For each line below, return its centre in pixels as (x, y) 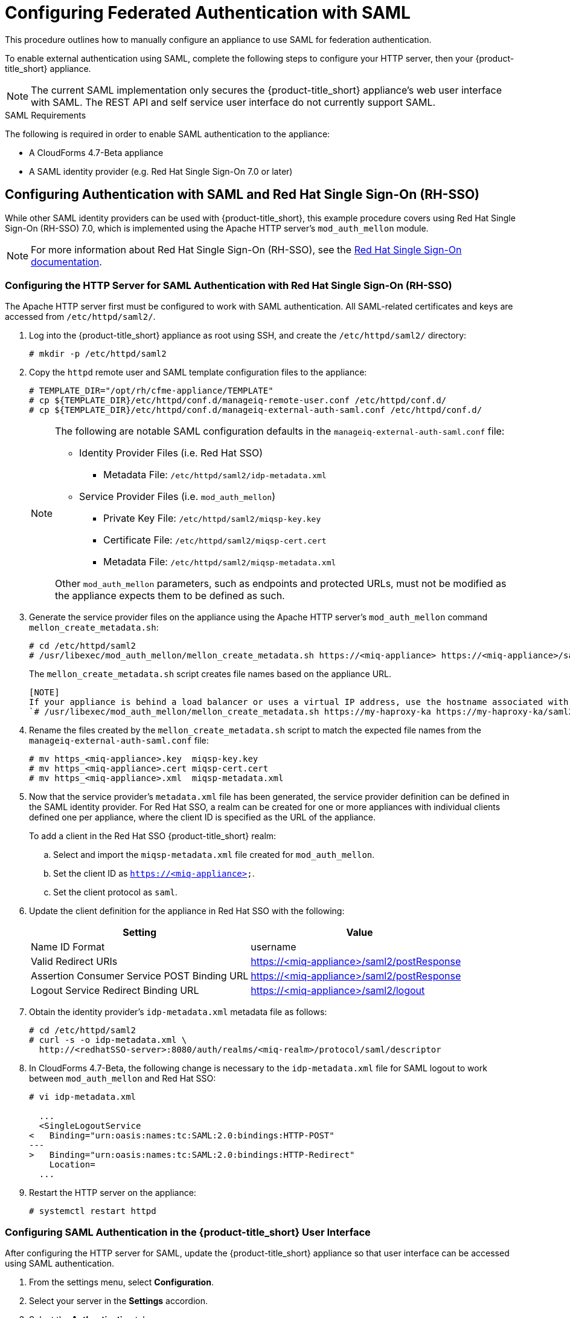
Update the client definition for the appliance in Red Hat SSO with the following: (187, 911)
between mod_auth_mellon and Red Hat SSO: (123, 1079)
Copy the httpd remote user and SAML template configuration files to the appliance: (198, 372)
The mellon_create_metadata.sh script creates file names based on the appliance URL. (210, 674)
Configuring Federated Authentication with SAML (208, 13)
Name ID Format (68, 947)
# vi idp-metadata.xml (83, 1097)
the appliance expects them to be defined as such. (170, 596)
